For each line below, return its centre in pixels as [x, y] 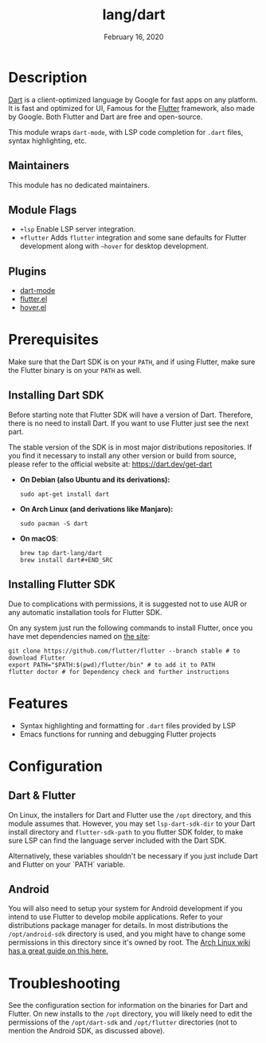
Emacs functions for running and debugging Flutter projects [118, 734]
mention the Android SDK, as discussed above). [87, 1031]
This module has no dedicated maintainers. [79, 184]
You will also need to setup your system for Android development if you [125, 909]
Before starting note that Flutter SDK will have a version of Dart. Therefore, [131, 414]
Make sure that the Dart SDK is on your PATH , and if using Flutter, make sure [132, 362]
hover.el [33, 307]
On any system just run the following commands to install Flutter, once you [131, 628]
